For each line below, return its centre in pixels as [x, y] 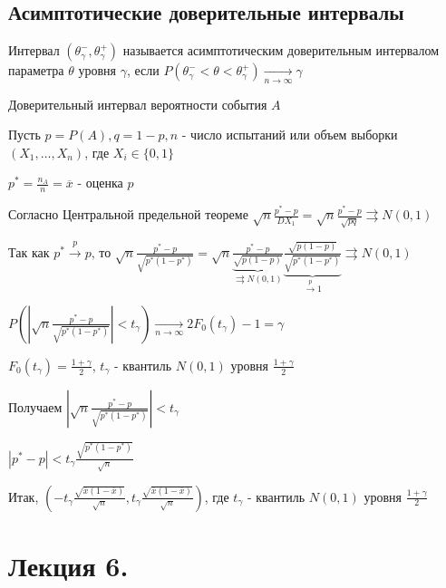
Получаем [35, 406]
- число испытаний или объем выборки [290, 135]
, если [143, 70]
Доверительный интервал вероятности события [138, 104]
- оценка [100, 183]
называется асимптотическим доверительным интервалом [281, 50]
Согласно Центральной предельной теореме [128, 214]
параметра [36, 70]
